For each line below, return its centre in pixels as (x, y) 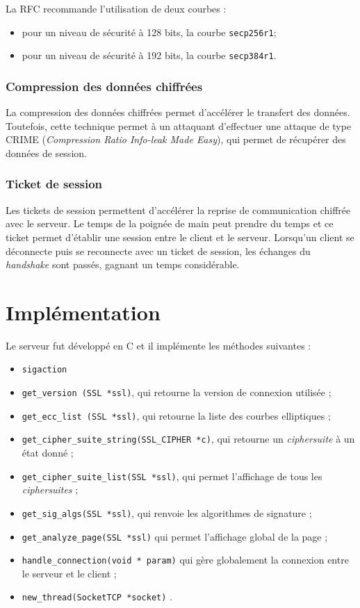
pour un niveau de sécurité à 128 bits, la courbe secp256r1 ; (149, 32)
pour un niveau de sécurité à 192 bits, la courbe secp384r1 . (149, 55)
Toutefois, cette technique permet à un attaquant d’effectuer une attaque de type (179, 125)
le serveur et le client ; (69, 573)
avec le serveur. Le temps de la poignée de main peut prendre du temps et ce (170, 223)
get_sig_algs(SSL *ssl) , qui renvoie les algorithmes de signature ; (167, 512)
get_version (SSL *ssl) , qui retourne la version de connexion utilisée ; (177, 392)
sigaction (44, 370)
